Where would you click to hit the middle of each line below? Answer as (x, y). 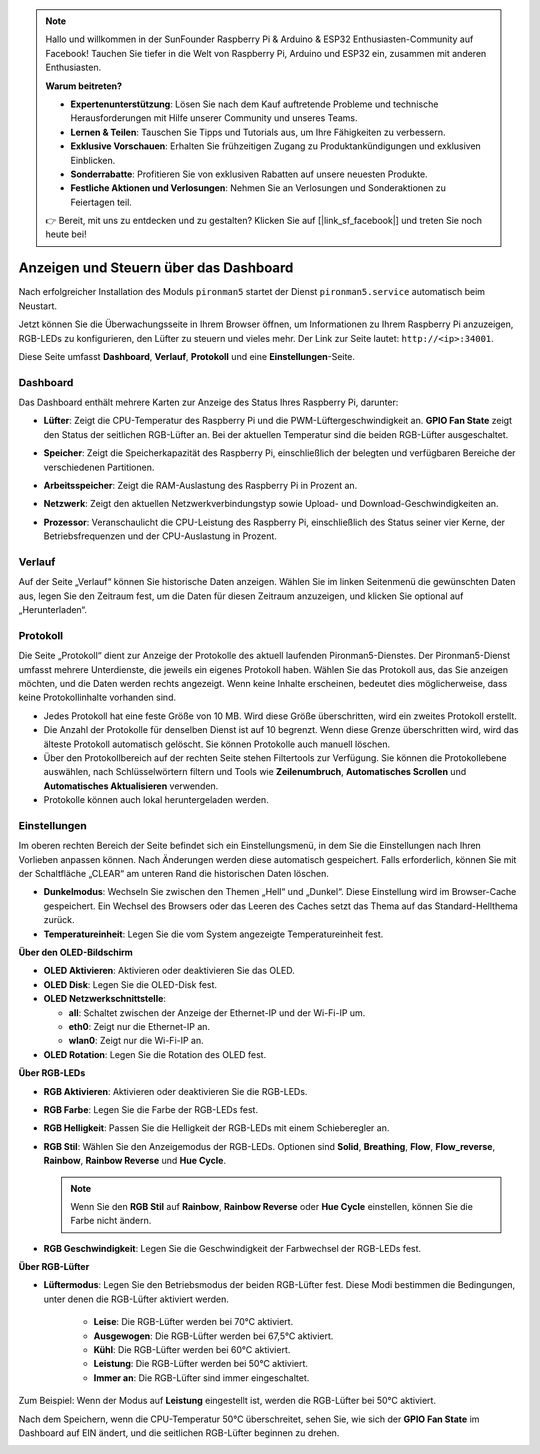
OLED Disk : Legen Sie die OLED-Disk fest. (130, 984)
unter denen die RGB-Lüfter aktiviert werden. (136, 1299)
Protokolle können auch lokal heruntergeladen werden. (156, 800)
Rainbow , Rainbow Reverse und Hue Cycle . (135, 1161)
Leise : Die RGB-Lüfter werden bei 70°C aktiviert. (193, 1322)
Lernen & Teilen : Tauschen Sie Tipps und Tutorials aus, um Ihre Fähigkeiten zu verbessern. (258, 132)
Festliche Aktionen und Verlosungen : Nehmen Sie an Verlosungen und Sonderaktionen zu (258, 188)
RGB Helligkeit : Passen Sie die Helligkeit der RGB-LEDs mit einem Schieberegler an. (216, 1128)
